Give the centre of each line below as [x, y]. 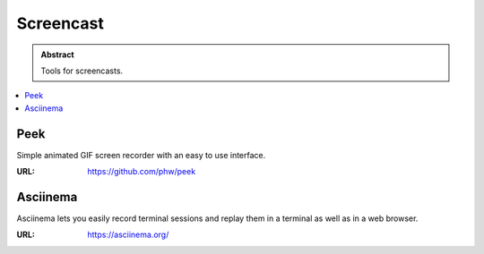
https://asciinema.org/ [128, 235]
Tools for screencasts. [82, 71]
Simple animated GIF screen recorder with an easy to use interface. [141, 155]
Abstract [58, 55]
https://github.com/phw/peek [142, 172]
